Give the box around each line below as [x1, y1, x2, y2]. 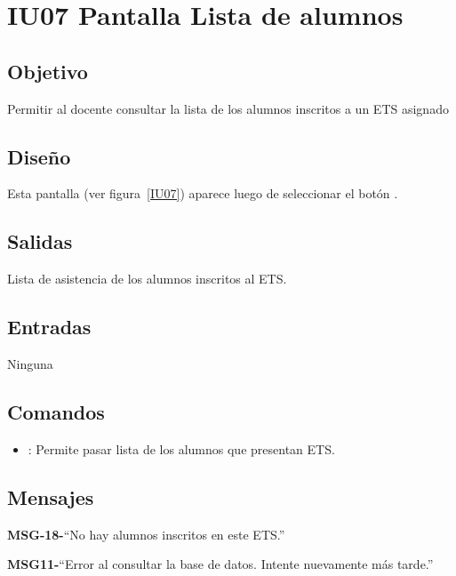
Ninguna [7, 354, 53, 372]
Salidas [7, 228, 73, 255]
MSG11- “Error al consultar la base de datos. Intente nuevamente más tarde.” [7, 555, 434, 573]
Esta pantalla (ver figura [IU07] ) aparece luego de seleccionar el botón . [7, 184, 398, 203]
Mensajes [7, 483, 94, 510]
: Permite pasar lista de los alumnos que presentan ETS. [28, 439, 335, 458]
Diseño [7, 142, 71, 170]
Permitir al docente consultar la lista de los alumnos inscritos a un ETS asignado [7, 99, 449, 117]
